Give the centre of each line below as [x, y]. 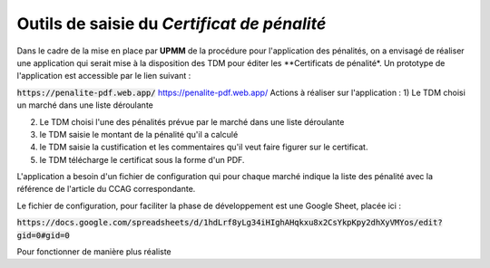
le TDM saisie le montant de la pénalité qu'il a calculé [139, 134]
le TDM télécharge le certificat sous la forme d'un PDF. [142, 159]
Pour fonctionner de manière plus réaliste [94, 252]
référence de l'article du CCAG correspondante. [106, 189]
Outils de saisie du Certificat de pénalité [171, 24]
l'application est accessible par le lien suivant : [104, 76]
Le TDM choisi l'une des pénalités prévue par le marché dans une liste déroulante [192, 121]
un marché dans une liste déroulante [85, 105]
